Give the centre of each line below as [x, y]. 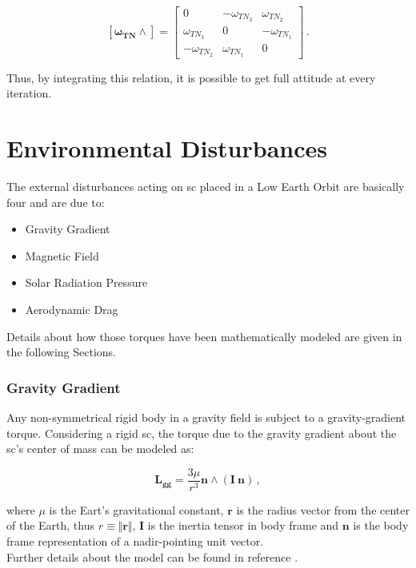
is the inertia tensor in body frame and [243, 525]
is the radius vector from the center [323, 509]
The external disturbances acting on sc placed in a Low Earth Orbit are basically [206, 186]
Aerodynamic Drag [72, 309]
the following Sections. [61, 352]
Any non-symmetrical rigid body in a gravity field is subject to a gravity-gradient [206, 417]
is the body [381, 525]
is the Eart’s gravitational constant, [136, 509]
